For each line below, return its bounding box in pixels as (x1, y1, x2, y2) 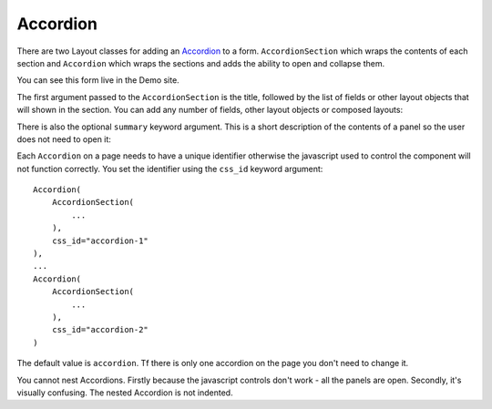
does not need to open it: (16, 133, 111, 145)
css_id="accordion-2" (51, 324, 149, 335)
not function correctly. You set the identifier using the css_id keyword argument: (16, 163, 323, 174)
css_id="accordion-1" (51, 235, 149, 246)
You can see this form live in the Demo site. (16, 75, 179, 86)
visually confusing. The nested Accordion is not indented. (16, 387, 233, 398)
